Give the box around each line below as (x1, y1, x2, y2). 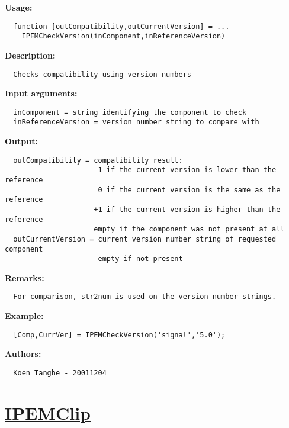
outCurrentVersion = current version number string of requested (13, 234, 277, 243)
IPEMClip (5, 400, 91, 424)
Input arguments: (5, 87, 78, 99)
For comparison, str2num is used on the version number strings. (13, 292, 277, 301)
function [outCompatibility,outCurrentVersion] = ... (13, 22, 230, 31)
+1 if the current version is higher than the (94, 205, 281, 214)
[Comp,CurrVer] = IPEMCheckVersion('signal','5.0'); (13, 330, 226, 339)
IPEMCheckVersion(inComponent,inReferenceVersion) (21, 32, 226, 41)
